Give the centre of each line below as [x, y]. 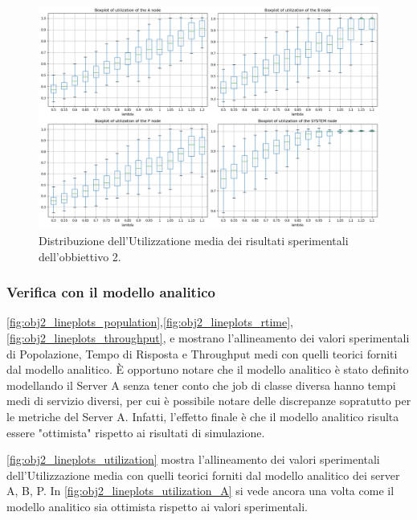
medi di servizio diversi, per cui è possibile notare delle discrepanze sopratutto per [209, 401]
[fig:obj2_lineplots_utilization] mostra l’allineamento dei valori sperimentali [193, 459]
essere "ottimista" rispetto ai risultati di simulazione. [136, 432]
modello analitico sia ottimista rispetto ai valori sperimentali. [157, 506]
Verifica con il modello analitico [111, 292]
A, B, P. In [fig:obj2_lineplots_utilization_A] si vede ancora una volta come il [200, 491]
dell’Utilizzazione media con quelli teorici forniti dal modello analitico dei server [203, 475]
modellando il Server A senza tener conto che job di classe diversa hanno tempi [201, 385]
